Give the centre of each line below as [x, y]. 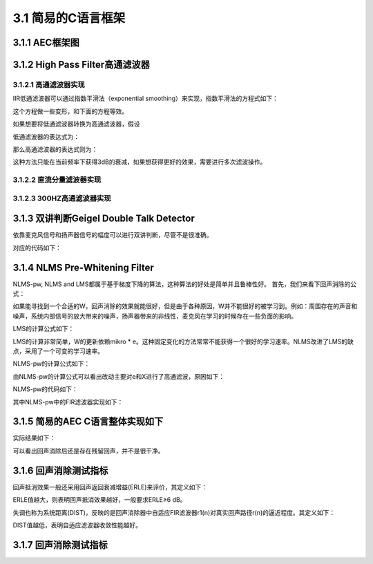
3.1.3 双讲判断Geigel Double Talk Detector [104, 219]
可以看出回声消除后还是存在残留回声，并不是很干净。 [88, 451]
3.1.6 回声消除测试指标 [60, 470]
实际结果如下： [34, 438]
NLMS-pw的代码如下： [46, 389]
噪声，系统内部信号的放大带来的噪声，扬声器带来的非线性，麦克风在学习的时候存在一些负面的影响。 [155, 316]
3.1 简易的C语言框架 [69, 18]
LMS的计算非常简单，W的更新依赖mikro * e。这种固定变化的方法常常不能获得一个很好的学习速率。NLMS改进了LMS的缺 [183, 341]
